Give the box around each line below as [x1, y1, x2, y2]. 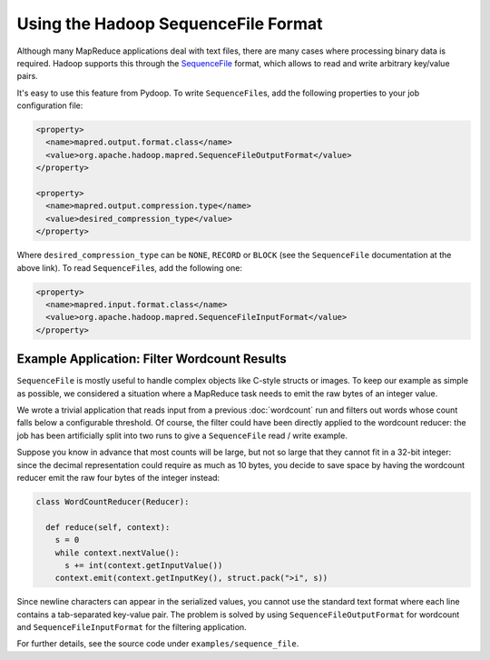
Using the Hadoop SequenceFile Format [16, 14, 323, 34]
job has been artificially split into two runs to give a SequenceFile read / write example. [16, 430, 348, 441]
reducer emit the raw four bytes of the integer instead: [16, 472, 220, 483]
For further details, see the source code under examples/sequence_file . [16, 638, 299, 649]
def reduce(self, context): [45, 522, 171, 532]
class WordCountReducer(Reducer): [35, 496, 190, 506]
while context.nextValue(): [54, 547, 181, 558]
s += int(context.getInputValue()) [64, 560, 223, 570]
